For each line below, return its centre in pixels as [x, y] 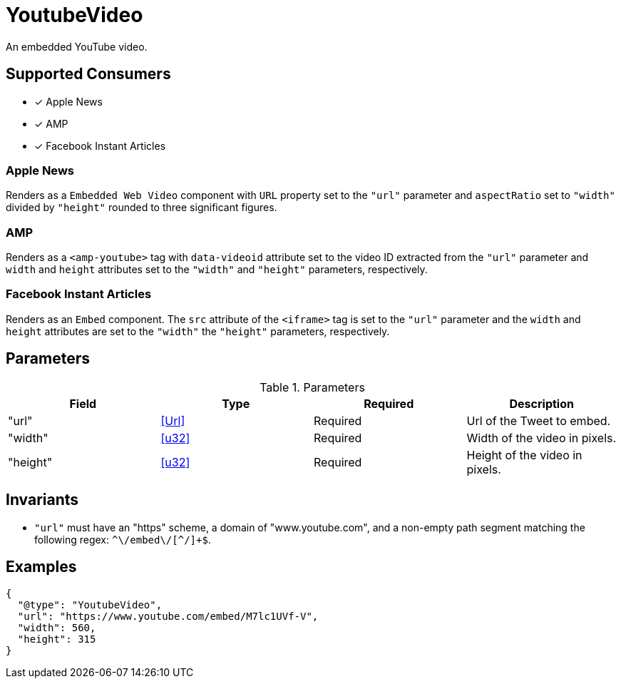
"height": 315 [57, 639]
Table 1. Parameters [312, 387]
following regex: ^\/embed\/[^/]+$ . [123, 539]
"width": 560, [57, 628]
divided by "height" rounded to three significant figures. [142, 208]
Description [542, 403]
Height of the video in [524, 455]
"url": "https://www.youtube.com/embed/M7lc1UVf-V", [168, 617]
